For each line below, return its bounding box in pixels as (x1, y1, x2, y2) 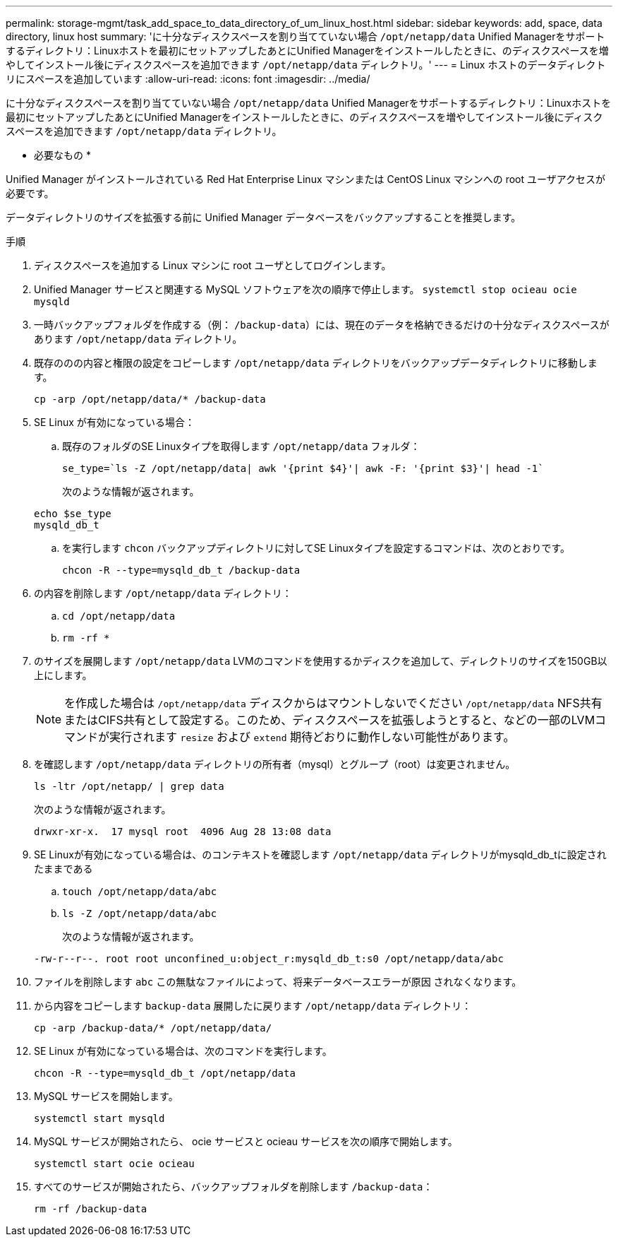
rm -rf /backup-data (34, 1203, 147, 1214)
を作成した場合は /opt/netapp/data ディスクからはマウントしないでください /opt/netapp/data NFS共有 (64, 696, 602, 710)
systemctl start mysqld (34, 1113, 165, 1124)
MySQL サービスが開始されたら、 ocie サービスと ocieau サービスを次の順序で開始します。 (34, 1135, 458, 1147)
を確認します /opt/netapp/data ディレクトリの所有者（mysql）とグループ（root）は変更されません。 (34, 758, 516, 770)
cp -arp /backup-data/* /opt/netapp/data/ (34, 1022, 272, 1034)
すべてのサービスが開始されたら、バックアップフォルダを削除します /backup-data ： (34, 1181, 433, 1193)
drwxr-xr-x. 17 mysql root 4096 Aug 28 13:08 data (34, 826, 332, 837)
